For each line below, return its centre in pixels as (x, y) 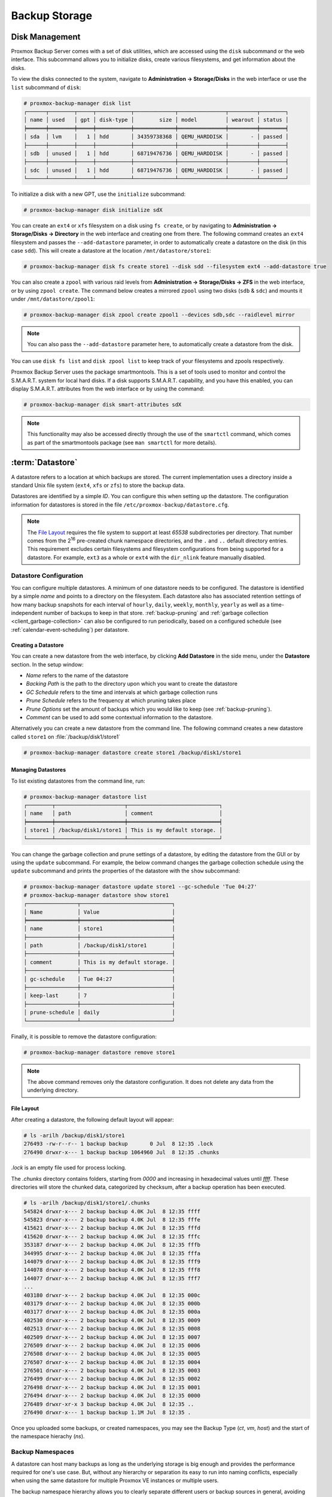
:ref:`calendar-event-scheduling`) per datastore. (70, 629)
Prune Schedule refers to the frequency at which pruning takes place (111, 701)
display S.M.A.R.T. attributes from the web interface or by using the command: (108, 389)
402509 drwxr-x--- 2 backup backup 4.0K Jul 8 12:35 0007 (112, 1337)
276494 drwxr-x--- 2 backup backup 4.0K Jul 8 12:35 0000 (112, 1396)
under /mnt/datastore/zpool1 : (53, 299)
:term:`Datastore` (44, 463)
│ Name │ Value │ (100, 912)
